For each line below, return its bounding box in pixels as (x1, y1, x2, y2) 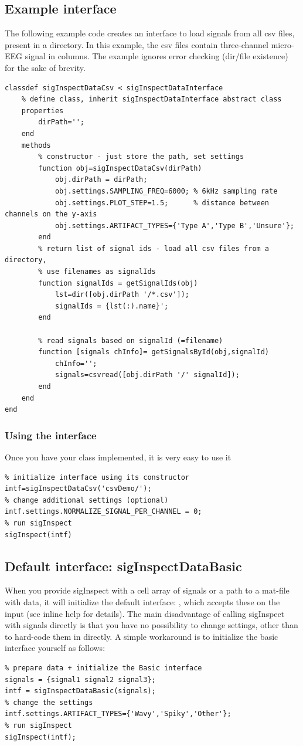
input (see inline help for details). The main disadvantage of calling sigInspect (5, 607, 285, 619)
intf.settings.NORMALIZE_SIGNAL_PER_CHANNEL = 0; (5, 507, 202, 516)
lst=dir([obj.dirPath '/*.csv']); (55, 290, 189, 299)
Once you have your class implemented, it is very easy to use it (5, 451, 231, 463)
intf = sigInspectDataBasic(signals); (5, 687, 156, 696)
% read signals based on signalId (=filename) (38, 336, 223, 345)
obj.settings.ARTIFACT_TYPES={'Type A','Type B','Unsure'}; (55, 221, 294, 230)
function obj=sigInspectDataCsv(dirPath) (38, 164, 202, 172)
